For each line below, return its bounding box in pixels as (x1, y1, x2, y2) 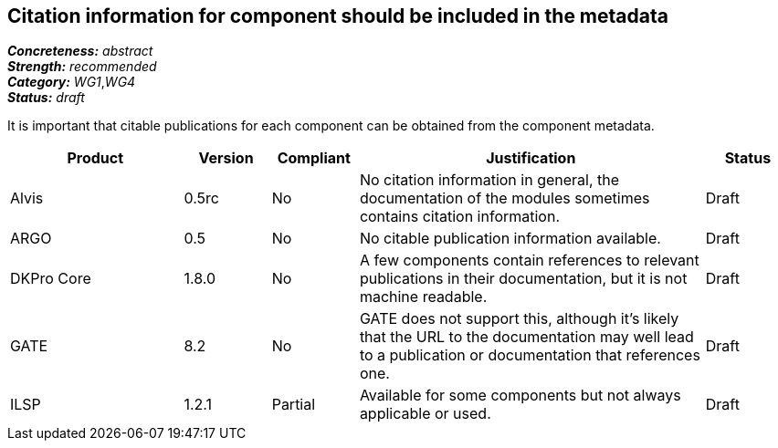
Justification (486, 149, 576, 168)
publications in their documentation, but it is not (359, 269, 688, 288)
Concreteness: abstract (7, 43, 153, 59)
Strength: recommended (7, 58, 157, 75)
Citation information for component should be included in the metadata (7, 5, 668, 27)
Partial (271, 395, 316, 414)
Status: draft (7, 89, 85, 106)
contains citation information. (359, 207, 561, 226)
